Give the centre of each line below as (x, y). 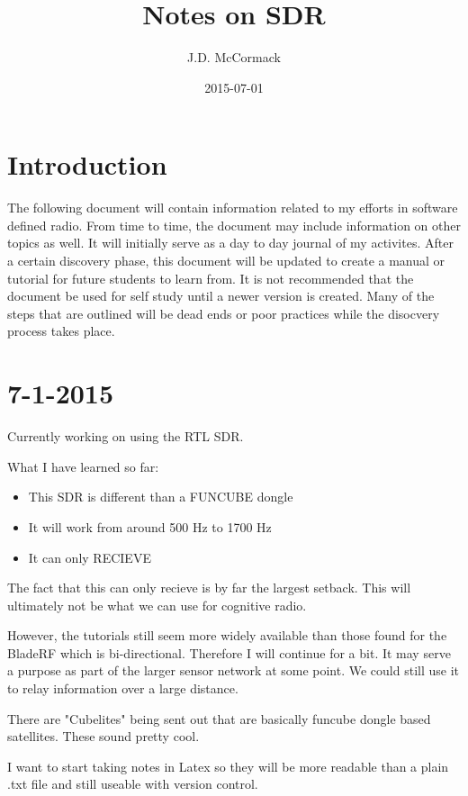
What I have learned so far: (83, 466)
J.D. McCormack (234, 57)
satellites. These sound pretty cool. (103, 736)
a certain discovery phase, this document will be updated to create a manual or (226, 261)
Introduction (87, 164)
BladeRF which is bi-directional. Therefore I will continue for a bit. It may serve (229, 652)
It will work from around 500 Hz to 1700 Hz (150, 526)
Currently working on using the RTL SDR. (126, 436)
